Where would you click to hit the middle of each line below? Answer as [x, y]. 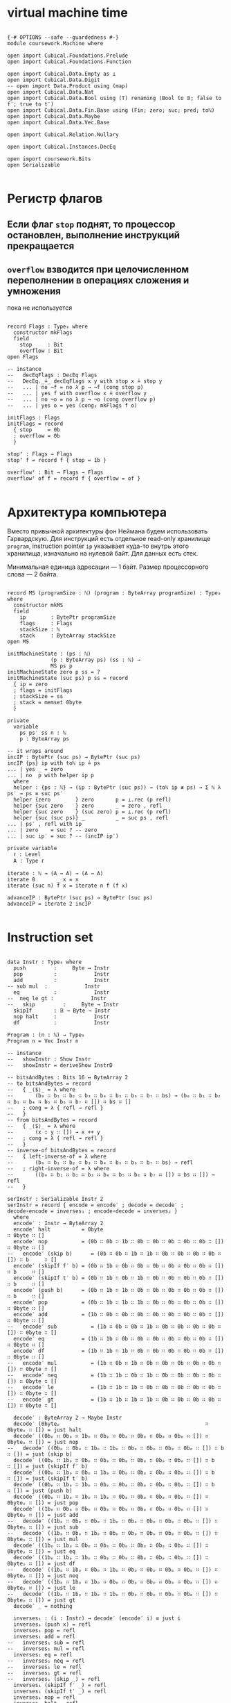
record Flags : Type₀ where [48, 327]
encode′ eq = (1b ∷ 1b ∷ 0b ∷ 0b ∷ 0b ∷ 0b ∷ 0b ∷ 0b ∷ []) [119, 1339]
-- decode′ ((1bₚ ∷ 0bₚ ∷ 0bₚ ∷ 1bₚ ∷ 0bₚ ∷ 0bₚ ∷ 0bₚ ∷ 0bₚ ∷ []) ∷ [112, 1521]
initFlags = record [35, 424]
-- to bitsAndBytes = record [49, 1084]
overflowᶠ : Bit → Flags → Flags [55, 473]
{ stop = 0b [37, 430]
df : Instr [62, 1023]
